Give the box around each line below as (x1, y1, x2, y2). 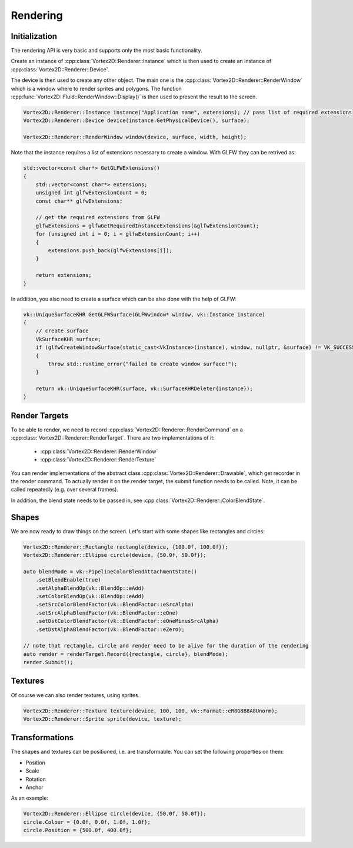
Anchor (25, 784, 44, 791)
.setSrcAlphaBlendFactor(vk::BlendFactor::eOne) (35, 609, 179, 616)
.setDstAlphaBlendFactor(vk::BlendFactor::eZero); (35, 626, 185, 633)
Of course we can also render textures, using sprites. (11, 691, 140, 698)
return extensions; (35, 272, 92, 279)
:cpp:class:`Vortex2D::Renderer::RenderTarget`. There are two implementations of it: (11, 434, 215, 441)
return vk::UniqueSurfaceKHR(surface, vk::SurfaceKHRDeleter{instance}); (35, 385, 253, 392)
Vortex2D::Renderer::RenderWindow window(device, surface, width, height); (23, 134, 247, 141)
